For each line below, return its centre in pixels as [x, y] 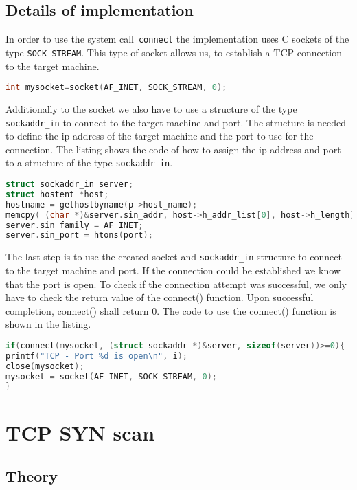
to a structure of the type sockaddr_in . [89, 163]
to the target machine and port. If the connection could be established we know [173, 270]
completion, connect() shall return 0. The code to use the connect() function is [171, 310]
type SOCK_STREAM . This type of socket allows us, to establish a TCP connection [174, 52]
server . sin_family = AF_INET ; [74, 225]
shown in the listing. [48, 324]
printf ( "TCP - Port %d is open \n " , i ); [96, 356]
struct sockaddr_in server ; [70, 185]
